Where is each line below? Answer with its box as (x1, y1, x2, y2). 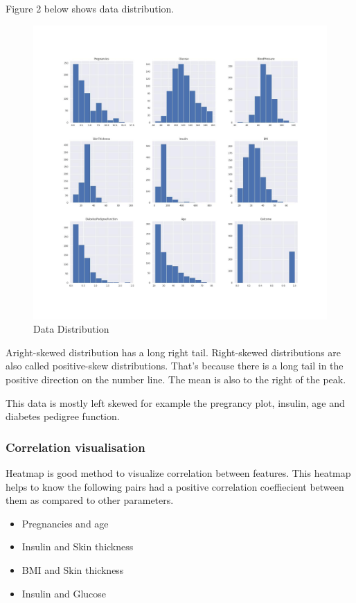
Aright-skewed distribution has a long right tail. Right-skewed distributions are (6, 344, 341, 359)
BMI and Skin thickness (21, 562, 124, 577)
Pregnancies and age (21, 516, 109, 530)
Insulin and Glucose (21, 586, 107, 600)
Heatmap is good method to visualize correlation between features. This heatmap (6, 465, 351, 480)
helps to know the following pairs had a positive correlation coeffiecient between (6, 479, 344, 493)
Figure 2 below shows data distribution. (6, 1, 175, 15)
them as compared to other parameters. (6, 493, 174, 507)
